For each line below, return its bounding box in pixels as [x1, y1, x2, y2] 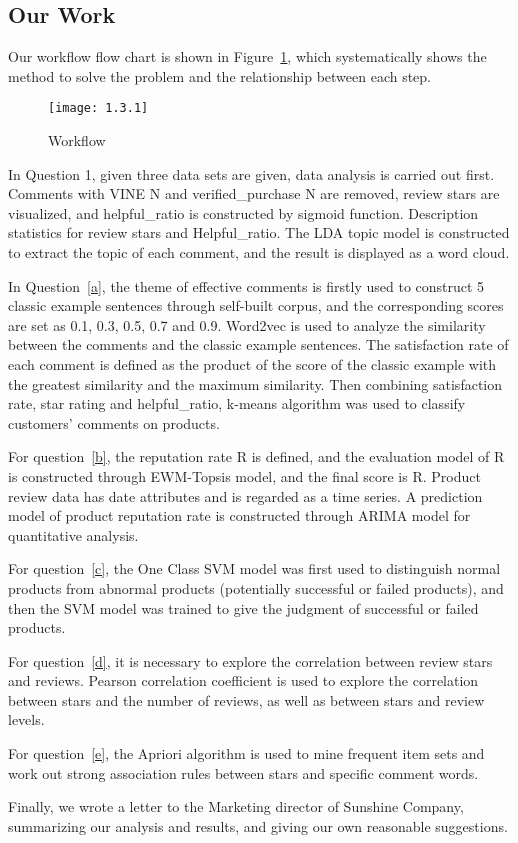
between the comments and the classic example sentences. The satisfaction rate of [8, 334, 509, 355]
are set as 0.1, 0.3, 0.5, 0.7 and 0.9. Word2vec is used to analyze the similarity [8, 314, 486, 335]
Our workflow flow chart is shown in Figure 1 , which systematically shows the [8, 46, 487, 67]
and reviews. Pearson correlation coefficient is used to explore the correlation [8, 670, 479, 691]
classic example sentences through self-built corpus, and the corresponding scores [8, 295, 504, 316]
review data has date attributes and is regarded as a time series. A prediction [8, 485, 483, 506]
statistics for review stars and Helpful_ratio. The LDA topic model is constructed [8, 222, 510, 243]
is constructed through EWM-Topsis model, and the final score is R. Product [8, 465, 481, 486]
